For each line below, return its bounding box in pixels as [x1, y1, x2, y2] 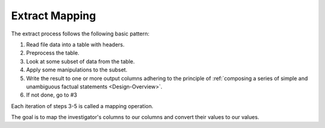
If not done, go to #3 [26, 91, 78, 99]
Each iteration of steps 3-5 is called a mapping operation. [11, 102, 153, 109]
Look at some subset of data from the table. [26, 58, 135, 65]
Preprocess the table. [26, 49, 79, 56]
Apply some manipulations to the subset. [26, 66, 128, 73]
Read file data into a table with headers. [26, 41, 125, 48]
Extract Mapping [11, 9, 96, 22]
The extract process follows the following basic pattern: [11, 30, 150, 37]
